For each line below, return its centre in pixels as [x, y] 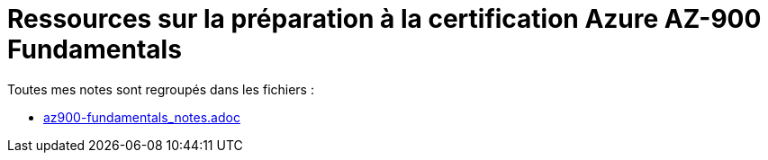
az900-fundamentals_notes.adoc [142, 117]
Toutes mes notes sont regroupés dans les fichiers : [161, 89]
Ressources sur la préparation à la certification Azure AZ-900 [384, 19]
